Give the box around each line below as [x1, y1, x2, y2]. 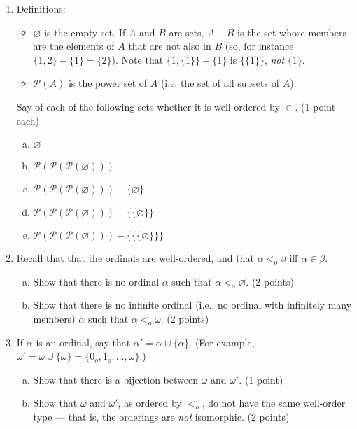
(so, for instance [225, 38, 294, 53]
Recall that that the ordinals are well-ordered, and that [16, 251, 254, 265]
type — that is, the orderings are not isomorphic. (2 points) [33, 409, 290, 423]
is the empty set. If [44, 24, 126, 39]
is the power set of [68, 76, 148, 90]
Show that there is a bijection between [33, 372, 198, 386]
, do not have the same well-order [202, 395, 346, 410]
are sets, [169, 24, 204, 39]
